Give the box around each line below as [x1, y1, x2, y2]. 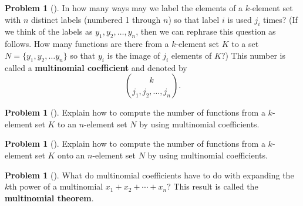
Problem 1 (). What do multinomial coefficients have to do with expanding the [5, 168, 294, 181]
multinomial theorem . [5, 191, 94, 204]
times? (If [263, 13, 298, 25]
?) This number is [221, 49, 285, 61]
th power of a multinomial [9, 180, 103, 193]
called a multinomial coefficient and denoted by [5, 61, 187, 73]
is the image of [107, 49, 160, 61]
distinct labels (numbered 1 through [31, 13, 161, 25]
